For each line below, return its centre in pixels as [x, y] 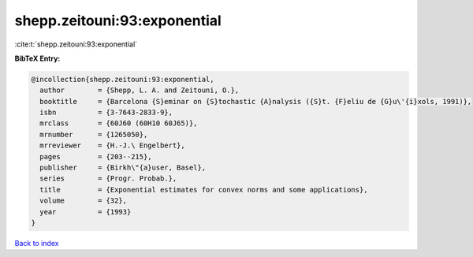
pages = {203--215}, [96, 156]
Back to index [37, 243]
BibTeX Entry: [37, 58]
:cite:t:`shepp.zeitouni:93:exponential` [76, 44]
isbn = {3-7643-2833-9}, [106, 113]
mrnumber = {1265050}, [94, 134]
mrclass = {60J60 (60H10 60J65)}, [119, 123]
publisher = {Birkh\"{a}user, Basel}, [123, 168]
